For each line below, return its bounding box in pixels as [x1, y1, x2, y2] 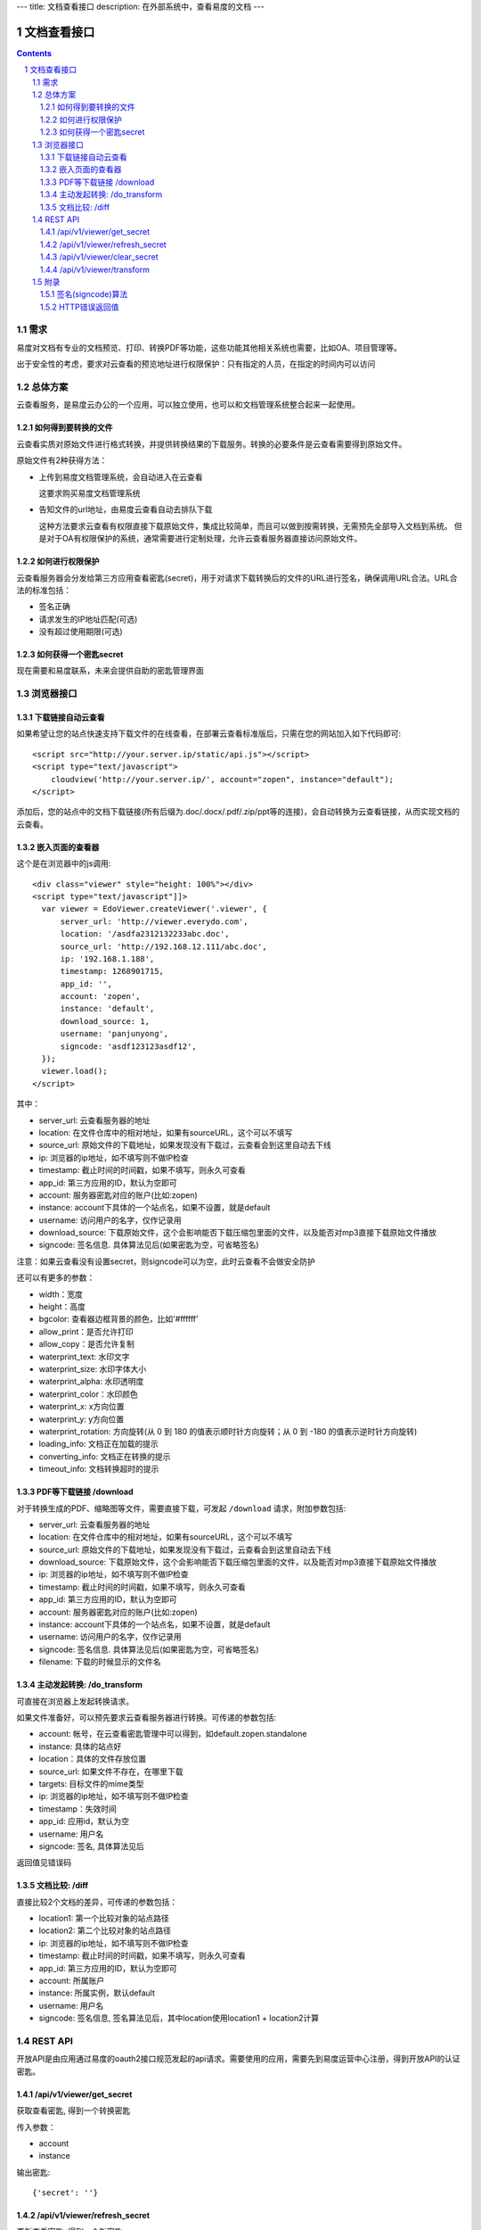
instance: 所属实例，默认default [38, 1987, 155, 1998]
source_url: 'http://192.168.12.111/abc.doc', [60, 941, 267, 952]
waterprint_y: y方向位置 [38, 1414, 125, 1425]
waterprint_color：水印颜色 [38, 1388, 138, 1400]
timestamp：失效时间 [38, 1803, 118, 1814]
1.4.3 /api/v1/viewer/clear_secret [40, 252, 159, 262]
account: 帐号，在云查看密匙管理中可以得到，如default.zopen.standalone [38, 1729, 307, 1739]
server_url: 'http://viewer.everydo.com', [60, 916, 249, 927]
